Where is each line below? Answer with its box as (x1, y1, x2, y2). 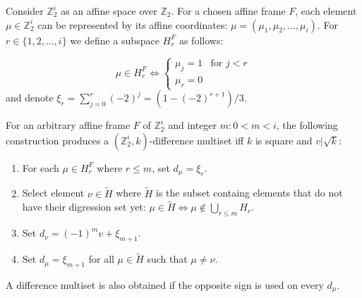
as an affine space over (61, 4, 157, 18)
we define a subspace (70, 32, 159, 47)
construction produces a (6, 132, 109, 147)
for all (88, 252, 114, 266)
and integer (168, 118, 217, 132)
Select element (22, 185, 85, 200)
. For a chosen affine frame (171, 4, 286, 18)
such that (147, 252, 188, 266)
